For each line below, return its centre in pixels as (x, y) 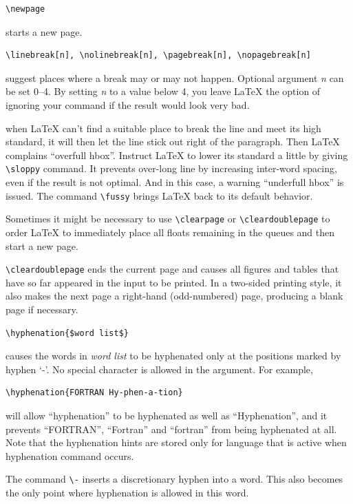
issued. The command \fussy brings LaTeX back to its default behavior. (159, 195)
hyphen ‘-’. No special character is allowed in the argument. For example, (159, 369)
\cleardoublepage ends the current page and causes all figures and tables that (172, 269)
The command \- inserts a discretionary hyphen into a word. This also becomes (174, 479)
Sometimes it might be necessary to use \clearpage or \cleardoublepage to (168, 219)
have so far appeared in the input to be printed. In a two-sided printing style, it (174, 282)
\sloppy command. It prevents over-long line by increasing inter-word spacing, (171, 168)
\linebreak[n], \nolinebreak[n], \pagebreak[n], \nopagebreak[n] (158, 55)
